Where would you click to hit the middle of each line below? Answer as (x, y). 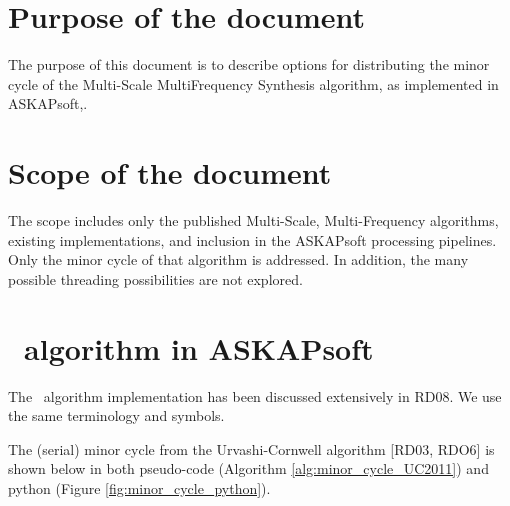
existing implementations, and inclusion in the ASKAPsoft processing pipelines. (252, 239)
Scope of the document (170, 172)
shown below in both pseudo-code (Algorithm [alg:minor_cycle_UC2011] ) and (248, 468)
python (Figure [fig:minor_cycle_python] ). (139, 487)
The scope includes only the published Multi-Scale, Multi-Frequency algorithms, (253, 220)
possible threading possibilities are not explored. (155, 278)
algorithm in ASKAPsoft (199, 347)
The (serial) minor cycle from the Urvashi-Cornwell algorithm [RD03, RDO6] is (251, 448)
